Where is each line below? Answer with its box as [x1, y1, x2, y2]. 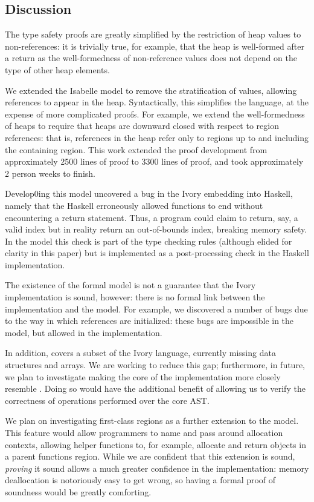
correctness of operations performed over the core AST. [5, 394, 210, 406]
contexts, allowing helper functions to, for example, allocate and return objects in [5, 438, 306, 451]
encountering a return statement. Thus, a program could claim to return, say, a [5, 211, 298, 223]
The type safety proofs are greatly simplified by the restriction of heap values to [5, 28, 301, 41]
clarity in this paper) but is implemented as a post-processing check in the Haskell [5, 246, 309, 259]
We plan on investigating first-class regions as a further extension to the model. [5, 414, 299, 427]
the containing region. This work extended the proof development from [5, 143, 268, 156]
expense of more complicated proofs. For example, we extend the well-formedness [5, 107, 305, 120]
